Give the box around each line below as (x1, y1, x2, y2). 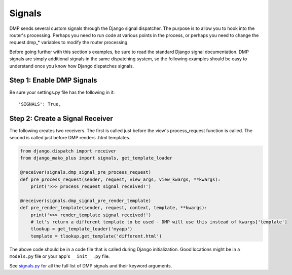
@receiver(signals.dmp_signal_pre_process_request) (20, 170, 152, 175)
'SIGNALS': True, (18, 101, 61, 107)
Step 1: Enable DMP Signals (9, 76, 97, 85)
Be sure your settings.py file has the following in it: (9, 89, 115, 96)
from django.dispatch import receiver (20, 148, 117, 154)
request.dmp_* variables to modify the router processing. (9, 40, 129, 46)
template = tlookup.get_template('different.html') (30, 233, 162, 239)
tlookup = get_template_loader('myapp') (30, 226, 133, 232)
